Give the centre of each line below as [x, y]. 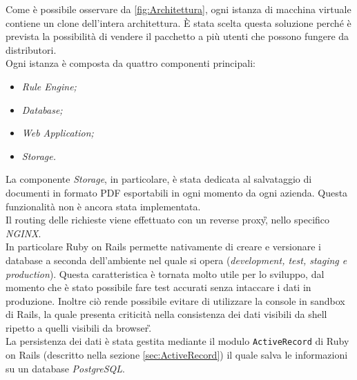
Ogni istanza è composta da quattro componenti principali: [131, 63]
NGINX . [23, 233]
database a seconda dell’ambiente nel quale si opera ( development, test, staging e [176, 260]
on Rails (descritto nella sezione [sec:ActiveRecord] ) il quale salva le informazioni [177, 355]
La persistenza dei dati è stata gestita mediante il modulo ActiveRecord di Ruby [177, 341]
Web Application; [58, 133]
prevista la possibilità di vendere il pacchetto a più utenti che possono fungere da [177, 36]
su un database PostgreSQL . [65, 368]
